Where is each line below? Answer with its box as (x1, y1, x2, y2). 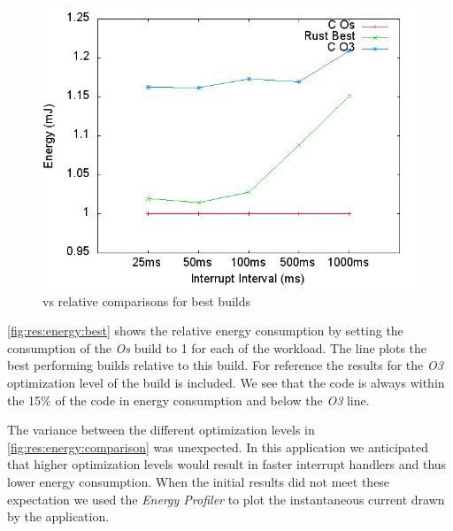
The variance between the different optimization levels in (7, 420, 315, 439)
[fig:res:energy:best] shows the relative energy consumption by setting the (7, 321, 403, 340)
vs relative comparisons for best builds (42, 291, 251, 310)
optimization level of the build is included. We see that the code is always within (7, 373, 445, 391)
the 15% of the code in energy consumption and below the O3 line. (7, 390, 370, 409)
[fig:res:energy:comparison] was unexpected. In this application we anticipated (7, 437, 429, 456)
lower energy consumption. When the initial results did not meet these (7, 472, 390, 490)
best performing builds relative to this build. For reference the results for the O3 (7, 356, 443, 374)
